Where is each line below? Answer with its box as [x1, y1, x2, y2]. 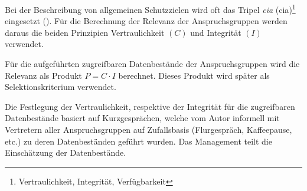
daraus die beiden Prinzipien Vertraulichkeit [5, 26, 165, 38]
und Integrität [190, 26, 241, 38]
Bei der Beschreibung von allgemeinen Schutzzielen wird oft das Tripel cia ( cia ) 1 [5, 2, 296, 15]
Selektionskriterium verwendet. [5, 81, 116, 93]
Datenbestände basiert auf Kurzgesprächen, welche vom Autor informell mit [5, 112, 280, 124]
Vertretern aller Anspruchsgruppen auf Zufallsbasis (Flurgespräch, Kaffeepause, [5, 123, 292, 135]
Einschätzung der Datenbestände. [5, 146, 126, 159]
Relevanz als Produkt [5, 69, 82, 81]
